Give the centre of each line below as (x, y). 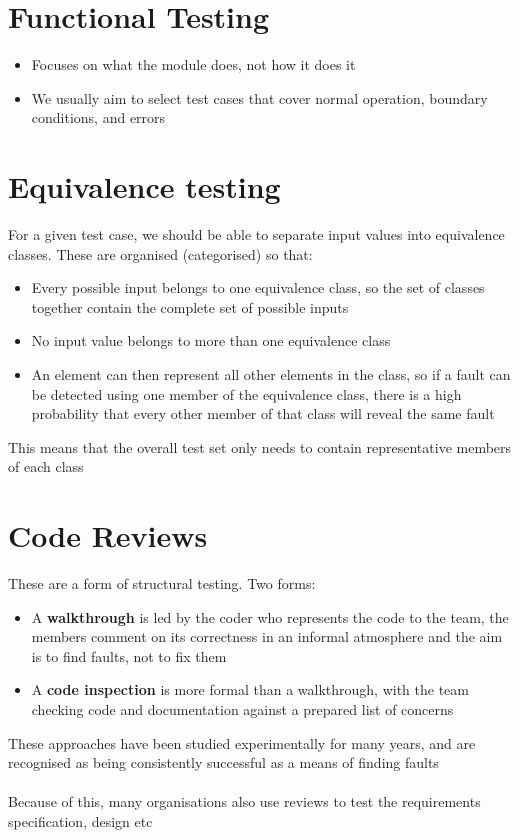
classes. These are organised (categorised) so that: (160, 253)
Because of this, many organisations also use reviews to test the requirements (244, 801)
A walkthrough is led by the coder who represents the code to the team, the (270, 616)
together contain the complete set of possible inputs (190, 306)
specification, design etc (80, 821)
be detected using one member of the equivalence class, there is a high (246, 393)
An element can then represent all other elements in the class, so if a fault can (271, 374)
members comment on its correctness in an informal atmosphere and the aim (267, 636)
